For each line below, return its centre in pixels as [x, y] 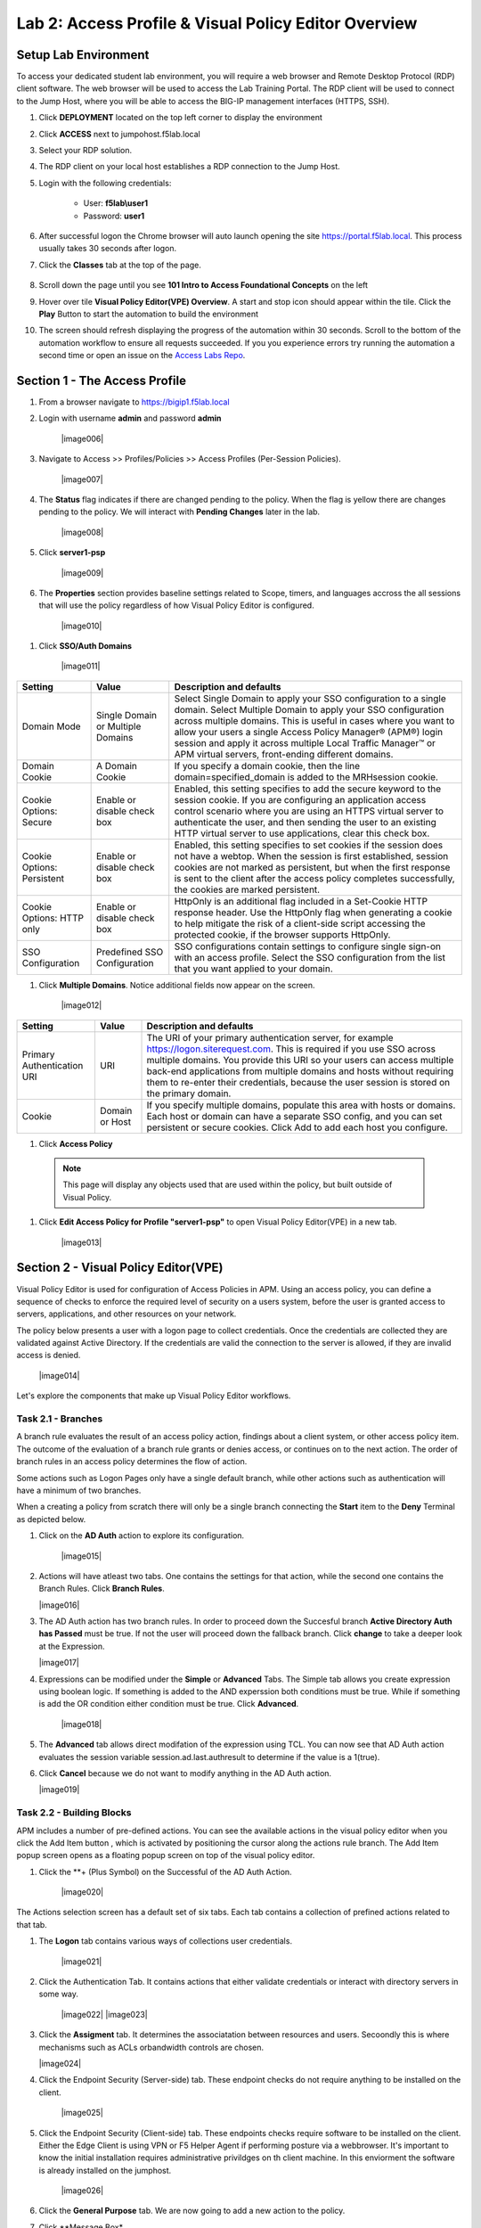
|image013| [82, 1242]
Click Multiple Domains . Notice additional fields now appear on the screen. [177, 985]
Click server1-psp [72, 553]
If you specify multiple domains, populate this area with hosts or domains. [301, 1105]
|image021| [82, 1962]
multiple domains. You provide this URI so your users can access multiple [300, 1060]
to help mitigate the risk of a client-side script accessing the [300, 923]
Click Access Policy [76, 1143]
